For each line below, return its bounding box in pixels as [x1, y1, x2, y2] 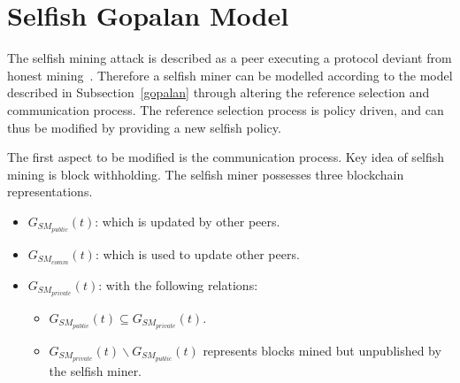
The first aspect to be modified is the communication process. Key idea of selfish [7, 148, 445, 166]
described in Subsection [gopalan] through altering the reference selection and [7, 83, 430, 102]
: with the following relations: [98, 275, 258, 294]
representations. [7, 182, 93, 201]
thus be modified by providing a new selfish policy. [7, 118, 281, 136]
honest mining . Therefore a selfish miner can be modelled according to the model [7, 65, 453, 84]
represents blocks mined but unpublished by [203, 341, 441, 360]
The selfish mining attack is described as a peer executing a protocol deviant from [7, 49, 452, 67]
